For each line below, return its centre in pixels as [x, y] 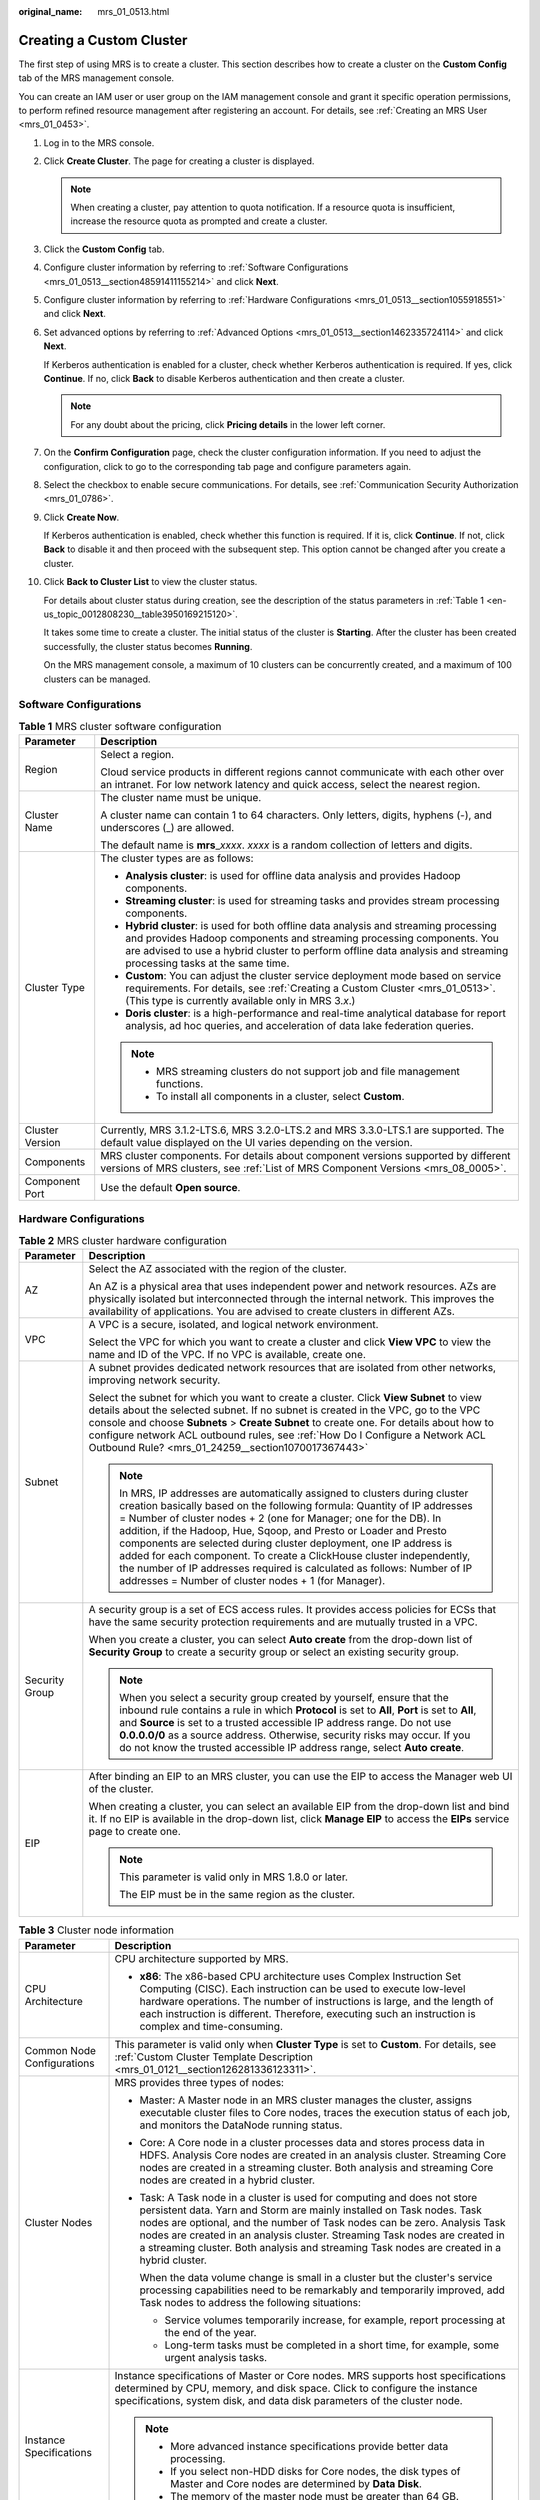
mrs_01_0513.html [133, 11]
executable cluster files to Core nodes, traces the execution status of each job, [325, 2112]
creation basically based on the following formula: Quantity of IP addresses [296, 1506]
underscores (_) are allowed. [167, 828]
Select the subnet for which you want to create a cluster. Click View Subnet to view [285, 1398]
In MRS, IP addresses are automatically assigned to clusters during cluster [294, 1493]
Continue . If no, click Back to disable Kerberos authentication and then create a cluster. [224, 378]
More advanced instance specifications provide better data [309, 2446]
